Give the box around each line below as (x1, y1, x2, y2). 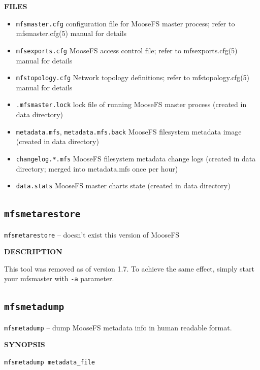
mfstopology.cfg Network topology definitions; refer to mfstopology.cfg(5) (16, 72, 250, 83)
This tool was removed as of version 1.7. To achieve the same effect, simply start (4, 263, 254, 274)
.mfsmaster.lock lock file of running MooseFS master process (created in (16, 99, 247, 110)
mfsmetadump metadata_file (4, 359, 95, 366)
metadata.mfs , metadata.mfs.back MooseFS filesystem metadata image (16, 126, 242, 137)
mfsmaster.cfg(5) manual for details (16, 28, 127, 39)
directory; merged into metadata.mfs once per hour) (16, 163, 178, 174)
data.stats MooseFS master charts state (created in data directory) (16, 180, 231, 191)
